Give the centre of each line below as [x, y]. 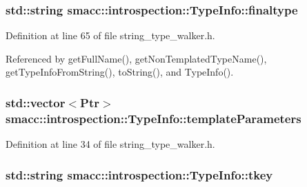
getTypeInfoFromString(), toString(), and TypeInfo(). [120, 72]
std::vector [36, 102]
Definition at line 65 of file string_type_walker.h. [110, 35]
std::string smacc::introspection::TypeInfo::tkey [139, 174]
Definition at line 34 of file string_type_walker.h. [110, 144]
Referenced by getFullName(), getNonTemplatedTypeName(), [136, 58]
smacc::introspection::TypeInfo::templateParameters [153, 118]
